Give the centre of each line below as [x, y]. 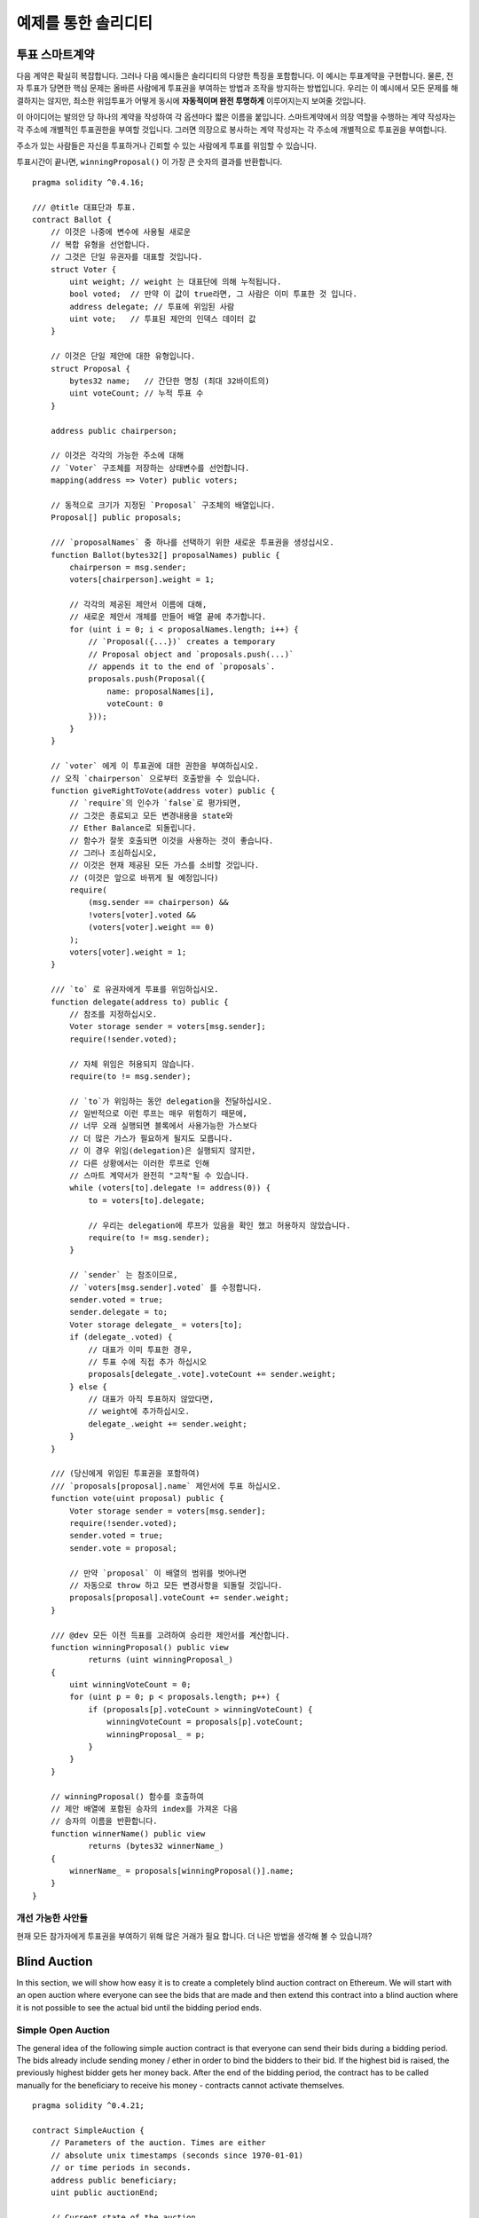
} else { [88, 1387]
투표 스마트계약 [55, 55]
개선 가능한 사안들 [52, 1918]
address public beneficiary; [114, 2180]
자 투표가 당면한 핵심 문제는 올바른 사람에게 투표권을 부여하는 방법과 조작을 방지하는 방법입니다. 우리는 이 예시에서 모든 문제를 [233, 88]
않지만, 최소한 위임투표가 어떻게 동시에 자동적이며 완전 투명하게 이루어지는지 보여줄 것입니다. [207, 100]
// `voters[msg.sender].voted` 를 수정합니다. [166, 1287]
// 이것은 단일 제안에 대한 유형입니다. [123, 356]
